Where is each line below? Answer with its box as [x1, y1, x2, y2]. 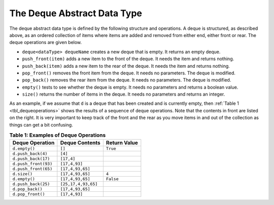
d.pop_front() [12, 191, 45, 197]
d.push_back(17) [12, 156, 50, 161]
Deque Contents [60, 139, 101, 146]
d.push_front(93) [12, 161, 53, 167]
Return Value [106, 139, 138, 146]
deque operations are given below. [9, 39, 82, 46]
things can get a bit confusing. [9, 121, 73, 128]
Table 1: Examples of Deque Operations [9, 132, 106, 139]
